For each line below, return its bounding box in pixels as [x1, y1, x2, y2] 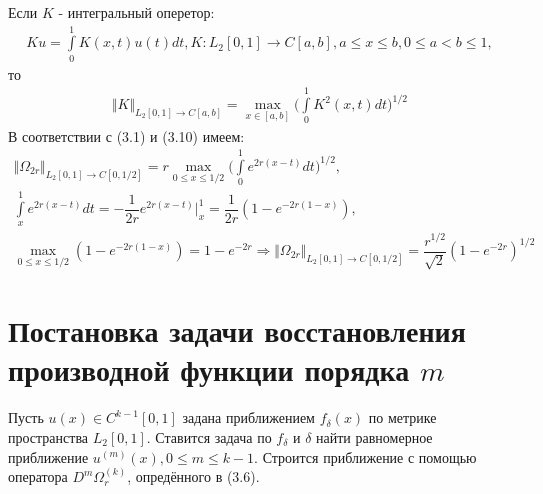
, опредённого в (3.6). [127, 466, 260, 487]
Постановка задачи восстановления [8, 310, 466, 351]
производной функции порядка [8, 349, 410, 390]
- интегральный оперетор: [58, 2, 215, 22]
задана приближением [182, 407, 315, 428]
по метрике [368, 407, 437, 428]
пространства [8, 426, 89, 447]
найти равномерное [316, 426, 433, 447]
